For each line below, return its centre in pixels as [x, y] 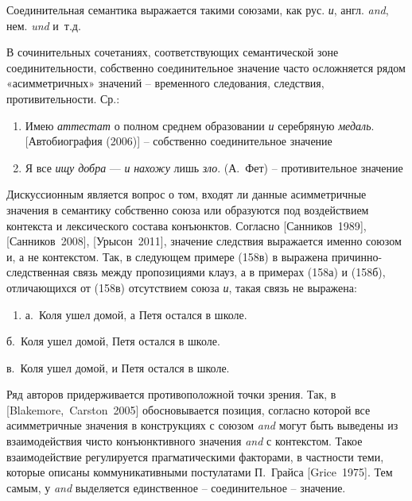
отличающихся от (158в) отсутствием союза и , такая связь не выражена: [182, 287]
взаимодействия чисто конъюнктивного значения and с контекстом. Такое [185, 441]
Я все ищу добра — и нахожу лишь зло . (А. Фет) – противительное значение [214, 167]
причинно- [357, 256]
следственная [38, 272]
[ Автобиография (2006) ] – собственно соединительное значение [179, 141]
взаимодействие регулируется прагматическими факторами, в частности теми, [195, 456]
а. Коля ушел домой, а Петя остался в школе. [136, 314]
